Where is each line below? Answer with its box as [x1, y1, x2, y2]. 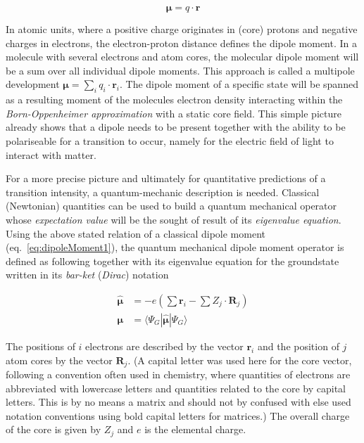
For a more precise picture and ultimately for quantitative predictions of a [6, 171, 326, 186]
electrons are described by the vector [85, 338, 244, 353]
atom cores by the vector [6, 352, 113, 367]
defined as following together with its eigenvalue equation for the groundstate [6, 253, 339, 268]
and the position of [257, 338, 339, 353]
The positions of [6, 338, 75, 353]
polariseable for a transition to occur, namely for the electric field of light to [6, 133, 334, 148]
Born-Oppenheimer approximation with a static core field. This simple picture [6, 105, 341, 120]
